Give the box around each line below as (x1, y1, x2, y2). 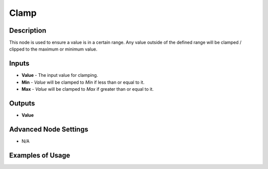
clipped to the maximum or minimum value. (9, 46, 98, 52)
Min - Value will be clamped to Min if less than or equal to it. (21, 79, 145, 85)
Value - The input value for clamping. (21, 72, 98, 78)
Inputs (9, 59, 30, 68)
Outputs (9, 99, 35, 108)
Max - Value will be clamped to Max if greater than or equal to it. (21, 86, 154, 92)
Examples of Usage (9, 151, 70, 160)
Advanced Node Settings (9, 125, 89, 133)
